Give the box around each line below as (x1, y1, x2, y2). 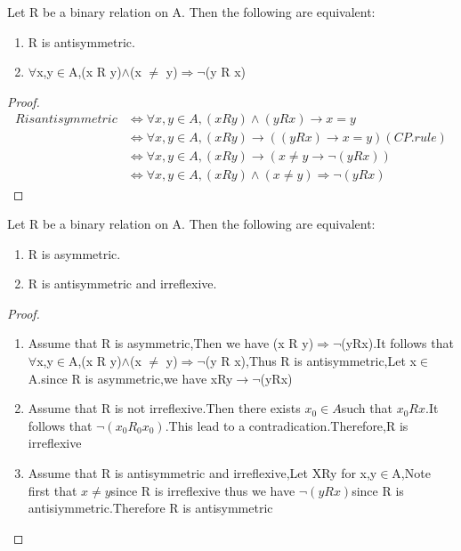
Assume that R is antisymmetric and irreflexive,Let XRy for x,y (28, 464, 377, 482)
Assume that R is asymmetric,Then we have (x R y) (28, 334, 314, 352)
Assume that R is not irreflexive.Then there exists (28, 399, 301, 417)
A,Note (392, 464, 431, 482)
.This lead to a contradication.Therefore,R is (165, 416, 408, 434)
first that (28, 481, 77, 499)
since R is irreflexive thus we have (110, 481, 295, 499)
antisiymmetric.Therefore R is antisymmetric (28, 498, 273, 517)
